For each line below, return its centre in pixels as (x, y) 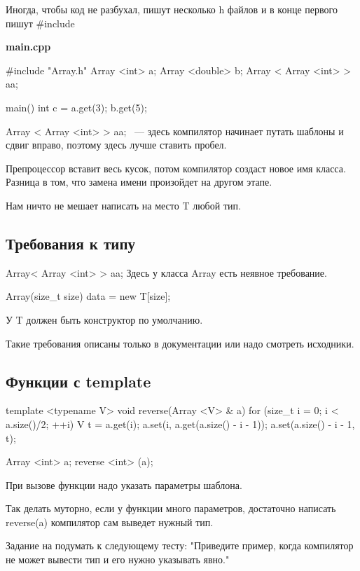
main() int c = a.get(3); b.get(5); (76, 107)
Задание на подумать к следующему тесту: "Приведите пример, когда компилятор (180, 545)
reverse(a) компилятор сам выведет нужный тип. (110, 522)
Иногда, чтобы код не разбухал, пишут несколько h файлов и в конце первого (172, 9)
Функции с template (78, 381)
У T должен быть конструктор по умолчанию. (104, 319)
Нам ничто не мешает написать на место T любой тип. (123, 205)
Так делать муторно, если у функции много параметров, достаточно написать (171, 508)
